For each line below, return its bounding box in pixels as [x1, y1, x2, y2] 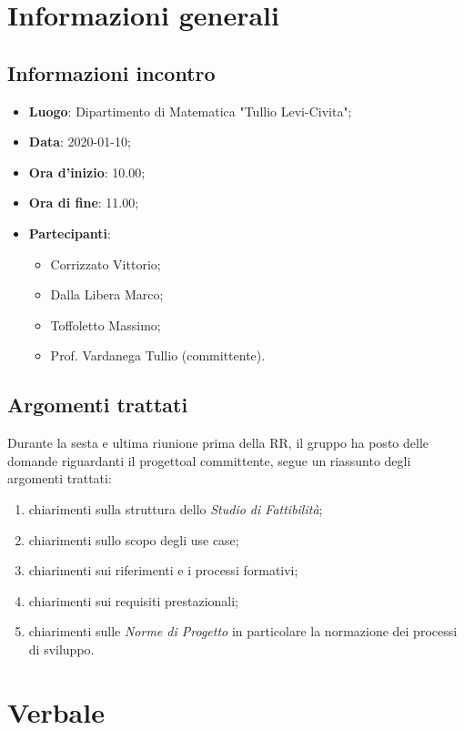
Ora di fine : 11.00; [28, 193, 139, 212]
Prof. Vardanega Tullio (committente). [50, 346, 266, 365]
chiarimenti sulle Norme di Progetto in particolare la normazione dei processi [28, 622, 458, 641]
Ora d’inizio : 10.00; [28, 162, 146, 181]
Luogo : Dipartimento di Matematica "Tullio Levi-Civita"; [28, 101, 352, 120]
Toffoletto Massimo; [50, 315, 161, 334]
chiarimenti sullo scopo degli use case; [28, 530, 239, 549]
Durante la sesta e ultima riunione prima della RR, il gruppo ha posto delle [7, 433, 429, 452]
